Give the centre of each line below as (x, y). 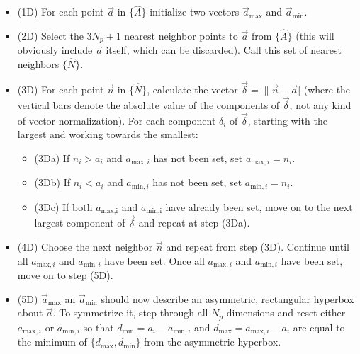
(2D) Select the (50, 36)
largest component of (80, 223)
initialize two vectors (195, 12)
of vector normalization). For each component (117, 120)
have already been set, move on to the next (259, 206)
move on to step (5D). (65, 275)
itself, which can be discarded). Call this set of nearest (224, 50)
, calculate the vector (192, 90)
